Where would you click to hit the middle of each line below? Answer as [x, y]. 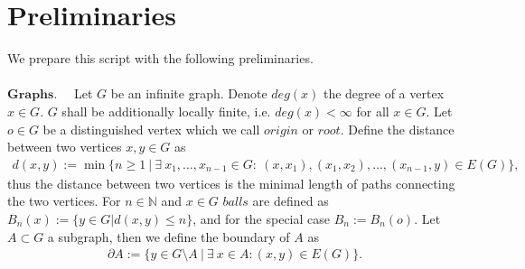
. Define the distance [397, 129]
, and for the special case [262, 218]
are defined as [291, 201]
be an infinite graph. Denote [189, 93]
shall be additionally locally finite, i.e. [166, 111]
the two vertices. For [64, 201]
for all [373, 111]
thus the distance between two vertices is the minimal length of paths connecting [231, 183]
